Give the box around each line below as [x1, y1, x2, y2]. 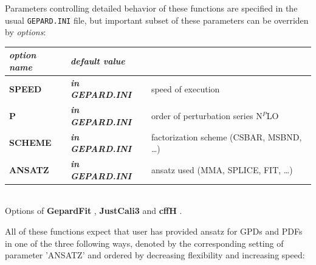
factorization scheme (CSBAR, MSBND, [151, 130, 302, 143]
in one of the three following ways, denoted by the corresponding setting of [5, 236, 284, 249]
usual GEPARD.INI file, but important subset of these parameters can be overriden [5, 13, 309, 26]
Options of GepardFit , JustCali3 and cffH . [5, 204, 182, 217]
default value [70, 55, 125, 67]
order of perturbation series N [151, 109, 263, 122]
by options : [5, 26, 46, 38]
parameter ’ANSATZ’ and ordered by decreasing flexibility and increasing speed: [5, 249, 305, 261]
